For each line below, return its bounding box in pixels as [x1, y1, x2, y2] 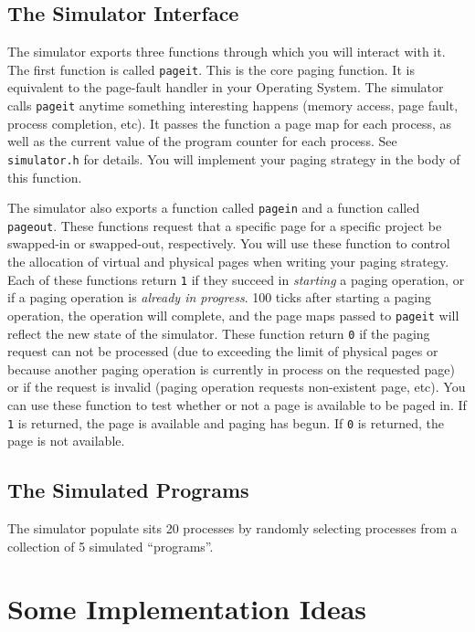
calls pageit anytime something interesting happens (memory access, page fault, [7, 96, 459, 115]
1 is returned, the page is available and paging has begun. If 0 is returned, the [7, 413, 445, 432]
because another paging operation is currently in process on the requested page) [7, 359, 455, 378]
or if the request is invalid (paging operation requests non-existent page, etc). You [7, 377, 466, 396]
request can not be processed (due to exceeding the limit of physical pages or [7, 342, 438, 361]
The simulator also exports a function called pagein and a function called [7, 198, 420, 217]
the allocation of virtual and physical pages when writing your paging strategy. [7, 252, 449, 271]
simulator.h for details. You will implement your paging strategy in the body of [7, 149, 460, 168]
